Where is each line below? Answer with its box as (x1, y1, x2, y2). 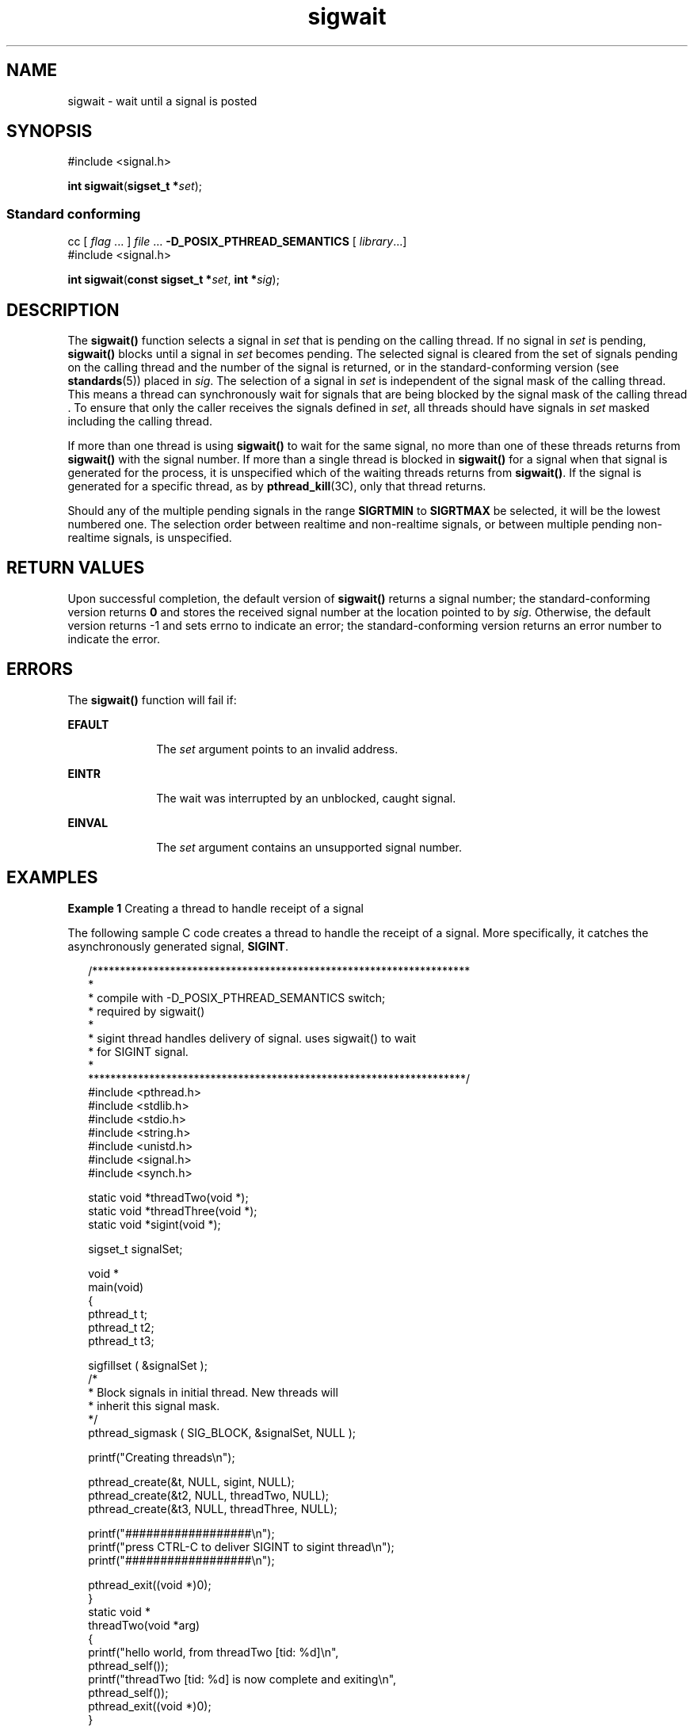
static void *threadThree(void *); (88, 1203, 257, 1218)
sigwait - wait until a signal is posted (67, 93, 257, 108)
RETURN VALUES (6, 558, 145, 578)
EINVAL (67, 815, 109, 829)
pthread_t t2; (88, 1320, 154, 1334)
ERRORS (6, 659, 74, 680)
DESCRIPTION (6, 299, 120, 320)
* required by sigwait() (88, 1004, 205, 1018)
